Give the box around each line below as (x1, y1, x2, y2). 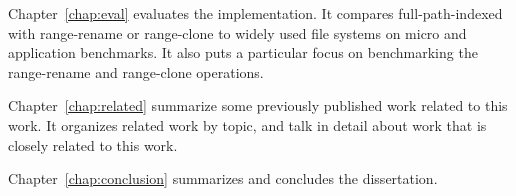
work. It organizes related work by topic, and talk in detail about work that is (8, 114, 487, 135)
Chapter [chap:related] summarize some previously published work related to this (8, 95, 508, 116)
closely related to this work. (8, 134, 178, 155)
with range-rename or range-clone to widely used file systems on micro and (8, 22, 467, 43)
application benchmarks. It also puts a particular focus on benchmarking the (8, 42, 478, 63)
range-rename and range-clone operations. (8, 61, 264, 82)
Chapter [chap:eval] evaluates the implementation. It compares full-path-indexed (8, 3, 503, 23)
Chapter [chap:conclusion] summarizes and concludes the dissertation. (8, 168, 438, 189)
